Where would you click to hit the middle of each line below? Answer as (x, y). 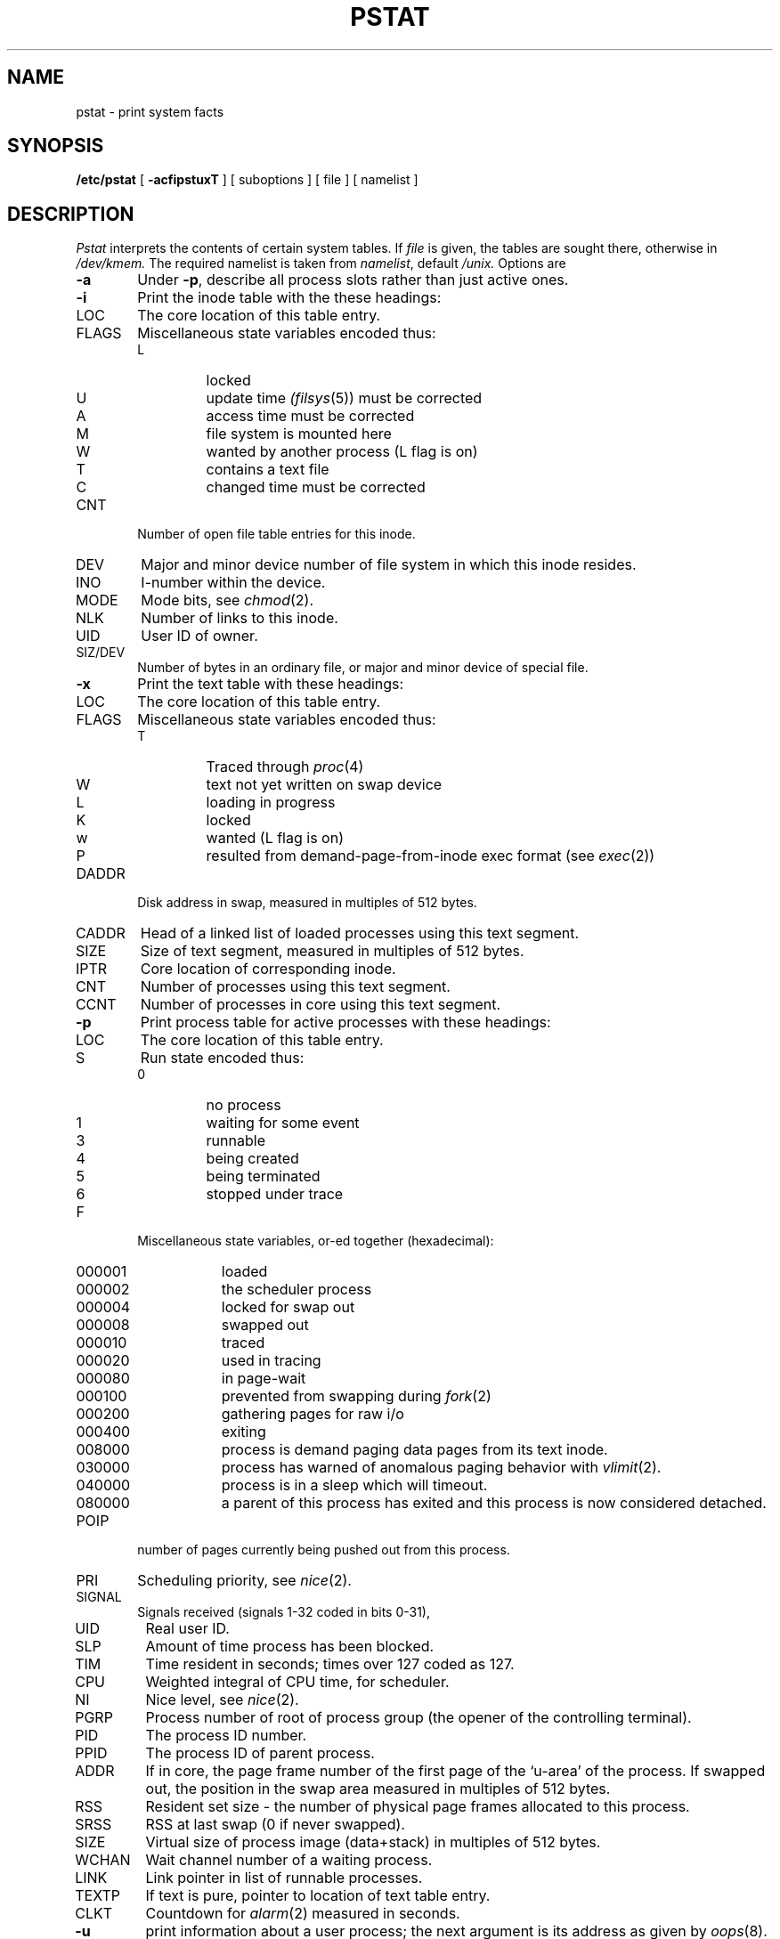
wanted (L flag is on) (275, 838)
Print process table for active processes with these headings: (345, 1022)
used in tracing (271, 1361)
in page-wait (264, 1379)
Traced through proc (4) (285, 767)
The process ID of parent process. (260, 1753)
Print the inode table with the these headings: (289, 298)
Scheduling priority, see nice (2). (244, 1581)
